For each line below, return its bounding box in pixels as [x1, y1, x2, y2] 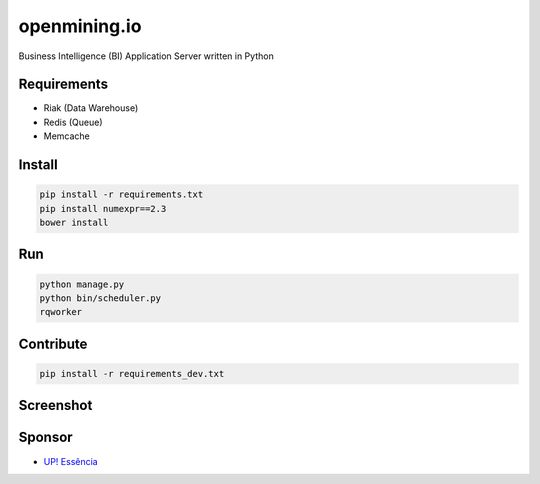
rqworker [39, 306, 83, 318]
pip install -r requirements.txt [39, 189, 204, 200]
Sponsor [18, 429, 74, 446]
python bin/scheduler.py [39, 293, 162, 304]
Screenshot [18, 397, 93, 414]
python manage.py [39, 278, 125, 290]
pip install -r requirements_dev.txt [39, 368, 225, 379]
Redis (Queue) [43, 116, 104, 128]
